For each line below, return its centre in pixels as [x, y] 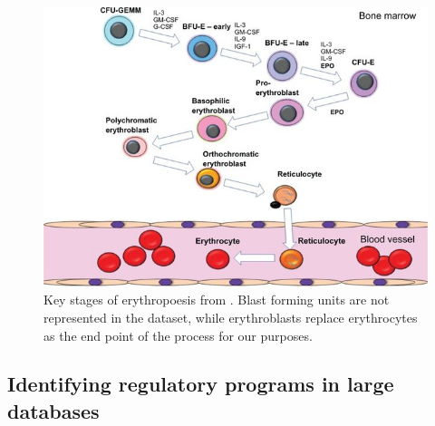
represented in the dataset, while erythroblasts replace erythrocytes [231, 317]
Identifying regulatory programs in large [201, 384]
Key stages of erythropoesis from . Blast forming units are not [217, 300]
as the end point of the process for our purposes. [178, 335]
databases [53, 410]
